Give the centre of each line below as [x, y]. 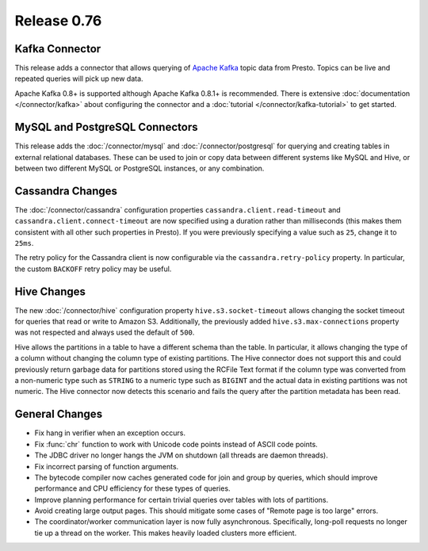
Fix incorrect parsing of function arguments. [107, 466]
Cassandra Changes [66, 191]
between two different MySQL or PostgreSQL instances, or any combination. [139, 168]
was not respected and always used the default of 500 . [105, 332]
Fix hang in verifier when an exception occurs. [110, 433]
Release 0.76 [58, 21]
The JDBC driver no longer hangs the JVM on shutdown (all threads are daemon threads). [181, 455]
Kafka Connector [58, 49]
